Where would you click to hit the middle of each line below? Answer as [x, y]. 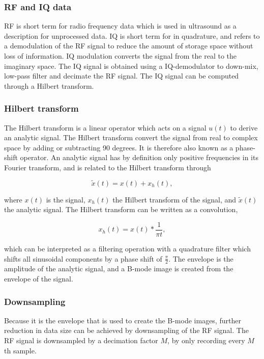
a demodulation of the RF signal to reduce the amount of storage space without [129, 46]
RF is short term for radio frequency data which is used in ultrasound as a [120, 26]
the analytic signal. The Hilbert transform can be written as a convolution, [121, 209]
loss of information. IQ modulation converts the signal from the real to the [121, 56]
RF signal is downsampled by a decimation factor [81, 340]
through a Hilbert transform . [49, 85]
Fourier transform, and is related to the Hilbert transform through [108, 167]
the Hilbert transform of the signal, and [174, 199]
